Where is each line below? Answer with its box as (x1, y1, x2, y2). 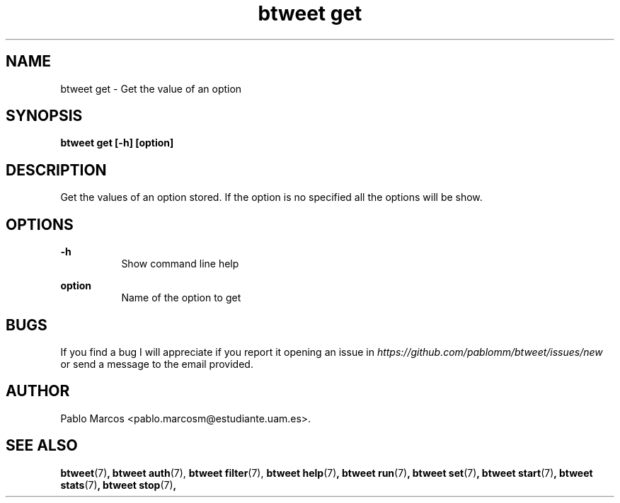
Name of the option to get (121, 291, 241, 304)
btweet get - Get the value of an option (60, 82, 242, 95)
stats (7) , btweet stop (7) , (60, 478, 177, 491)
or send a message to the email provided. (60, 357, 253, 370)
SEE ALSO (6, 436, 78, 455)
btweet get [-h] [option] (60, 137, 174, 149)
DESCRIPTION (6, 161, 107, 179)
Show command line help (121, 258, 239, 270)
